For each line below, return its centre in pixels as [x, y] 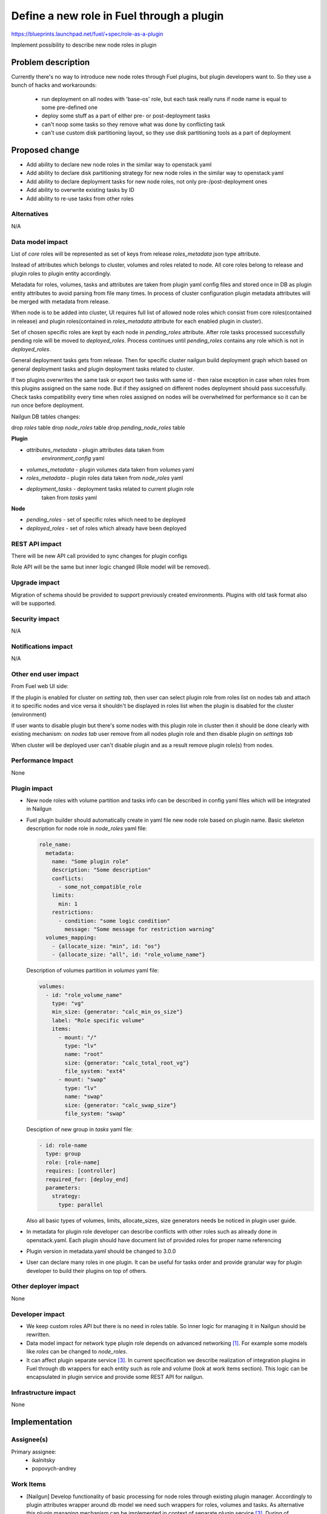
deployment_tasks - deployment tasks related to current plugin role [110, 489]
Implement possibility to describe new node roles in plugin [84, 45]
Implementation [42, 1422]
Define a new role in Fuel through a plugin [117, 16]
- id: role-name [63, 1145]
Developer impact [38, 1314]
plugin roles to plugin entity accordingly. [61, 273]
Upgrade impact [35, 583]
